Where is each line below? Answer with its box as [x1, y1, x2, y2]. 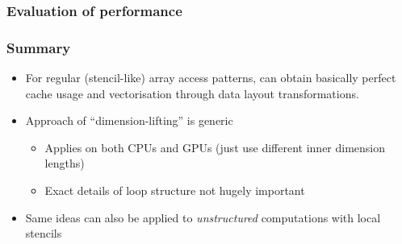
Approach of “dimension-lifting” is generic [25, 112, 233, 129]
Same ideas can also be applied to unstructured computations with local [25, 209, 381, 225]
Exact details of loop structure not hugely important [44, 182, 305, 199]
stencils [25, 225, 62, 242]
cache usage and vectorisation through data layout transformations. [25, 85, 359, 101]
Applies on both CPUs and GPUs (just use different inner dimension [44, 139, 386, 155]
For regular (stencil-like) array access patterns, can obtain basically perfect [25, 69, 396, 86]
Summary [6, 37, 71, 57]
